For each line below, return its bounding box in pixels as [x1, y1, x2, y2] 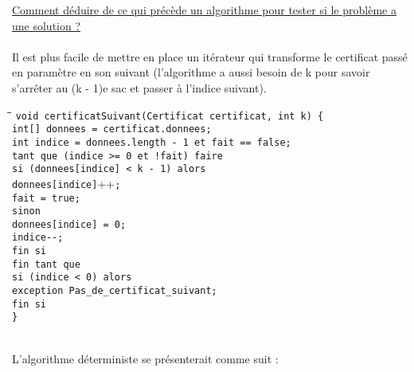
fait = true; [12, 192, 80, 204]
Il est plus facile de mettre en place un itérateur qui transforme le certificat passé [12, 48, 408, 65]
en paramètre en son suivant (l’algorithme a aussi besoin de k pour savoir [12, 64, 370, 80]
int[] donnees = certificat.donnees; [12, 123, 212, 135]
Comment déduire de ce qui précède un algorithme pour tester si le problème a [12, 2, 396, 18]
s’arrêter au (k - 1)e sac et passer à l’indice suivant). [12, 79, 267, 96]
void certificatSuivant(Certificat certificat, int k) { [15, 110, 324, 122]
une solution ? [12, 17, 81, 33]
